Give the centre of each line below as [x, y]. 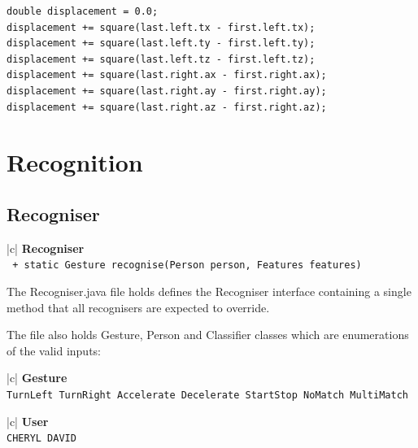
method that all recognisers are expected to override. [138, 307]
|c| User [28, 421]
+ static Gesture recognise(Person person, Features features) [187, 265]
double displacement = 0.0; [83, 11]
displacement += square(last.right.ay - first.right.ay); [167, 91]
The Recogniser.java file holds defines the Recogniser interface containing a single [209, 291]
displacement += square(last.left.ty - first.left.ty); [161, 43]
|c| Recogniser [46, 248]
